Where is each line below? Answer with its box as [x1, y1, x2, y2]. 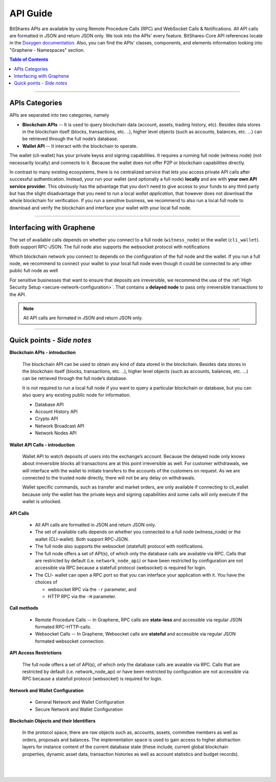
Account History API [35, 408, 78, 415]
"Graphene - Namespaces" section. [9, 47, 85, 53]
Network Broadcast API [35, 423, 84, 429]
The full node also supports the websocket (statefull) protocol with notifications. [35, 543, 204, 550]
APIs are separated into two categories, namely [9, 112, 109, 118]
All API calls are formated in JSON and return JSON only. [23, 315, 143, 321]
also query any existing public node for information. [22, 392, 131, 398]
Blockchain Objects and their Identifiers [9, 718, 96, 724]
